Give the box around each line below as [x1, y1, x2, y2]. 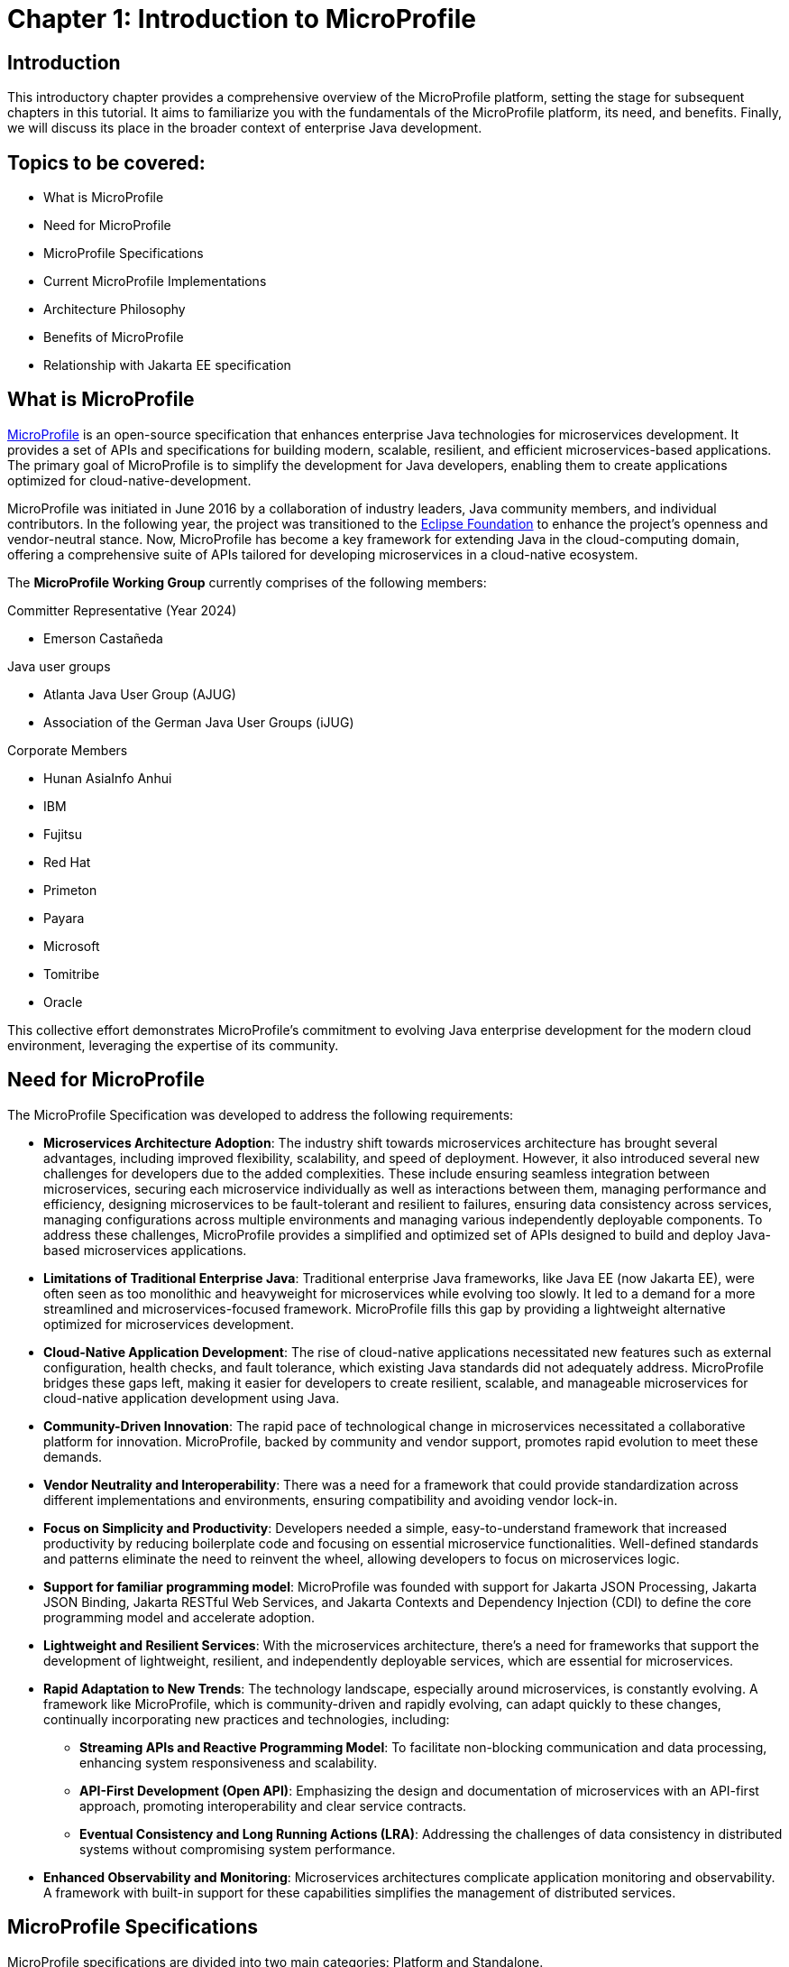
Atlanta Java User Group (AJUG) [43, 686, 236, 702]
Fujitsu [43, 826, 82, 842]
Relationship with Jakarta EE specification [43, 357, 291, 374]
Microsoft [43, 937, 100, 954]
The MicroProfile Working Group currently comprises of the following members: [7, 574, 487, 590]
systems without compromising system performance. [79, 1841, 396, 1857]
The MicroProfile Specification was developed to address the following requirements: [7, 1106, 514, 1122]
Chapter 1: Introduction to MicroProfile [7, 4, 476, 34]
